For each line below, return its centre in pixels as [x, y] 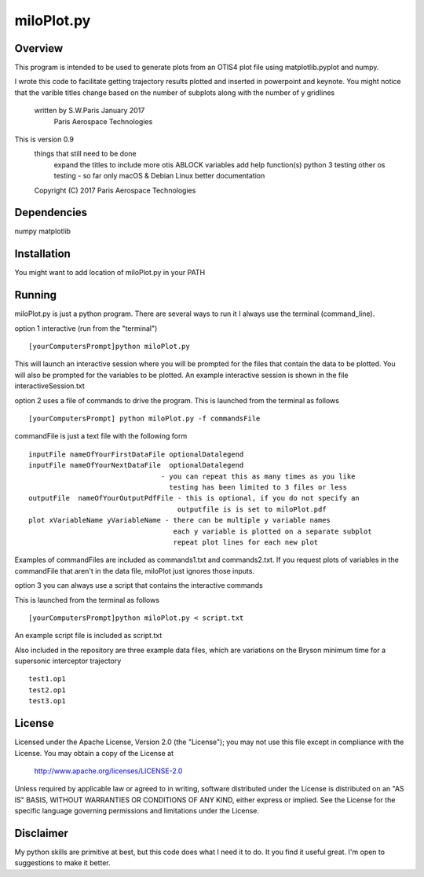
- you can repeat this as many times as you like [258, 476]
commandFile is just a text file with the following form [101, 436]
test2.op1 [47, 690]
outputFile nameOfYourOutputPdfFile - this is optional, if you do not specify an [194, 498]
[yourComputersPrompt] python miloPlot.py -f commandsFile [144, 419]
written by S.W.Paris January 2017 [90, 111]
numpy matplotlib [42, 231]
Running [36, 295]
